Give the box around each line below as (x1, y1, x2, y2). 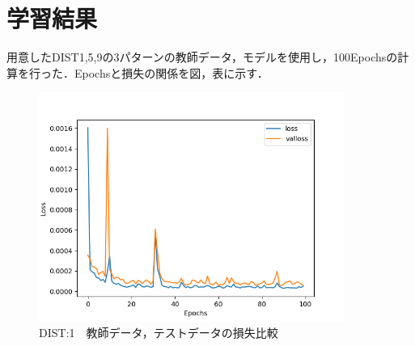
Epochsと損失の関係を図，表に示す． (74, 64, 269, 81)
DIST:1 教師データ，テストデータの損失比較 (39, 324, 278, 341)
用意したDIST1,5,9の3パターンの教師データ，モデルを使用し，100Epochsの (6, 49, 398, 65)
